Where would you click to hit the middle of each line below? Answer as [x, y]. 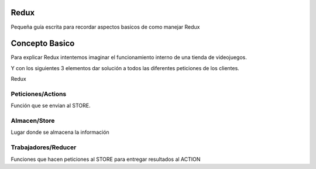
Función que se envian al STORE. [51, 106]
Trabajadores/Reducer [44, 147]
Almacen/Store [33, 121]
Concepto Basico [43, 44]
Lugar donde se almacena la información [60, 132]
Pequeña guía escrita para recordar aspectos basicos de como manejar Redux [105, 27]
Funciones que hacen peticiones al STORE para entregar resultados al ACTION [106, 159]
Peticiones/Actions [39, 94]
